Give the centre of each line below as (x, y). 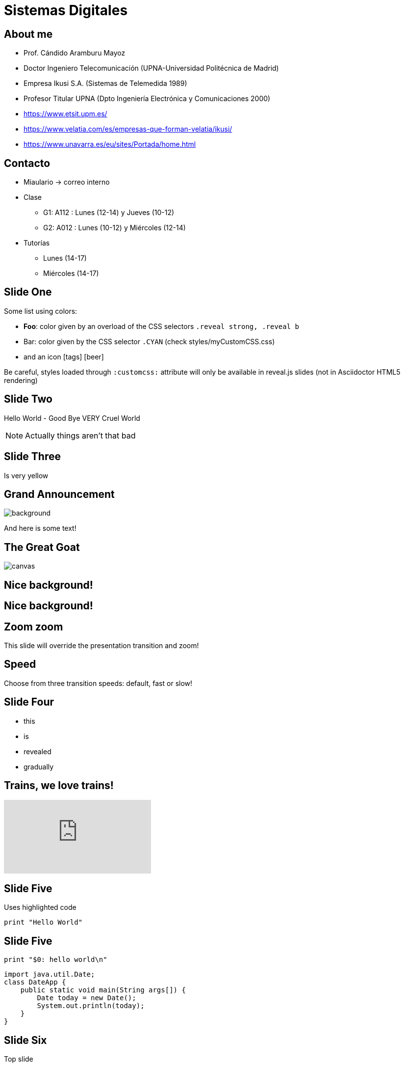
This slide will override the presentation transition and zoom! (101, 645)
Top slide (19, 1059)
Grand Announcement (59, 494)
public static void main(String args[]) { (103, 990)
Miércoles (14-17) (71, 274)
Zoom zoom (34, 627)
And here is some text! (40, 528)
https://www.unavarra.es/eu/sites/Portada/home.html (110, 144)
